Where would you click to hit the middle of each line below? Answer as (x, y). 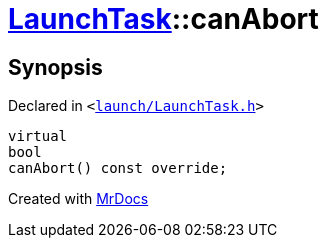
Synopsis (55, 67)
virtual (38, 136)
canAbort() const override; (118, 168)
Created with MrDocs (78, 199)
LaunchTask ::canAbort (163, 19)
